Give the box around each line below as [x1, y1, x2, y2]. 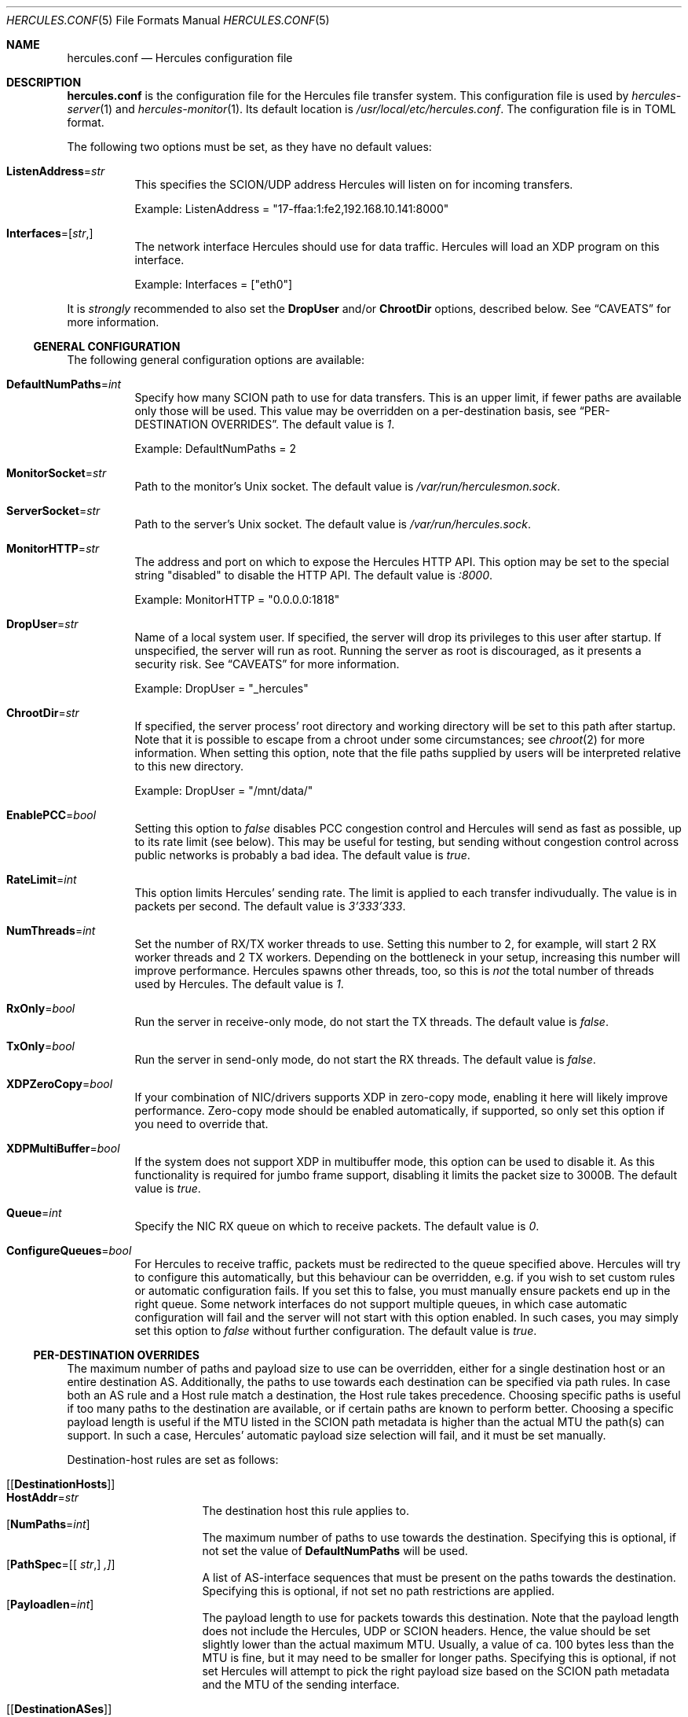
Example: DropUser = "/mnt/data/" [134, 784, 313, 797]
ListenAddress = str [6, 164, 105, 178]
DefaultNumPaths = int [6, 377, 122, 391]
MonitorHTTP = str [6, 542, 100, 555]
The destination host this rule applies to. [202, 1504, 409, 1517]
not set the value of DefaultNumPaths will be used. [202, 1544, 468, 1557]
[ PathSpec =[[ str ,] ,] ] [6, 1557, 115, 1571]
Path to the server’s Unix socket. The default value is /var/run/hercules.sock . [134, 517, 531, 531]
